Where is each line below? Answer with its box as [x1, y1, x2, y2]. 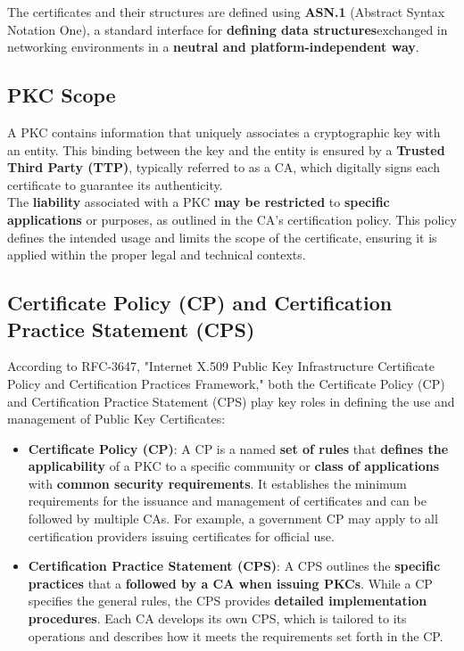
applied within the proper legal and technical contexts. [7, 245, 306, 264]
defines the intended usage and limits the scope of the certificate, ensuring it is [7, 227, 437, 246]
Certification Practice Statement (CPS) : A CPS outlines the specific [28, 556, 441, 575]
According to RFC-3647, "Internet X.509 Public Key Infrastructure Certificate [7, 357, 435, 375]
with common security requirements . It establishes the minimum [28, 474, 407, 492]
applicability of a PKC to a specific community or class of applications [28, 457, 440, 475]
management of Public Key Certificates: [7, 409, 226, 428]
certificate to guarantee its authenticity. [7, 175, 223, 194]
